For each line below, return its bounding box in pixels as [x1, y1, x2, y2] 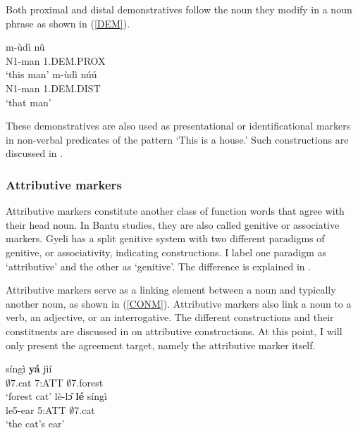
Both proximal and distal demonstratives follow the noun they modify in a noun [6, 2, 352, 16]
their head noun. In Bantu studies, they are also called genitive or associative [6, 217, 340, 232]
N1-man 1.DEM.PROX [6, 53, 106, 68]
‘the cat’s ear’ [6, 416, 65, 431]
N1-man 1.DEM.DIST [6, 80, 101, 95]
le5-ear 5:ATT [6, 402, 66, 417]
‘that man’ [6, 94, 51, 109]
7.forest [71, 375, 104, 389]
